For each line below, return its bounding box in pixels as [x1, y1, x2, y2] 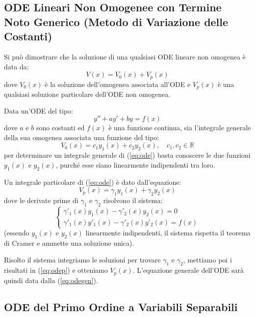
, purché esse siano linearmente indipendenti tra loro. [55, 159, 215, 170]
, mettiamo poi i [183, 254, 232, 264]
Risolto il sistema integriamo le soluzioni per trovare [4, 254, 161, 264]
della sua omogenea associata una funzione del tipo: [4, 132, 159, 142]
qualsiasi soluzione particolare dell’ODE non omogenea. [4, 89, 171, 99]
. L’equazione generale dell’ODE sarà [132, 265, 244, 275]
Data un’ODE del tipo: [4, 105, 74, 115]
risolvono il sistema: [103, 195, 163, 205]
